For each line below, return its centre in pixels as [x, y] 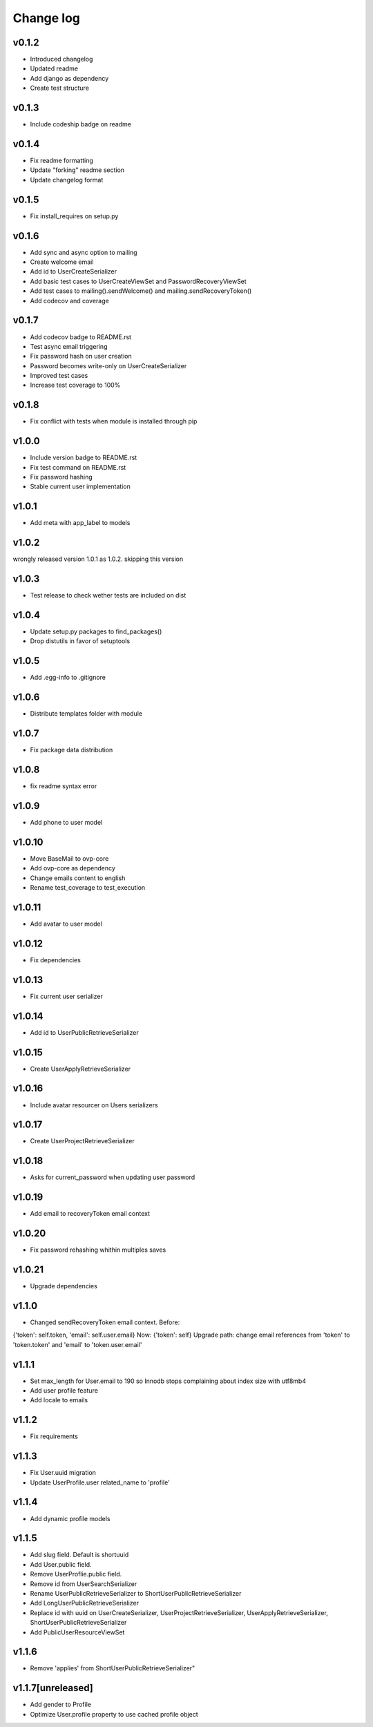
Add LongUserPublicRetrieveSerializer [85, 1603]
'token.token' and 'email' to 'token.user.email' [77, 1344]
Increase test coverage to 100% [75, 385]
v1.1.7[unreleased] [53, 1688]
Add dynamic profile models [70, 1518]
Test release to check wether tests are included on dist [108, 595]
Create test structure [60, 88]
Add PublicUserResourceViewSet [77, 1632]
